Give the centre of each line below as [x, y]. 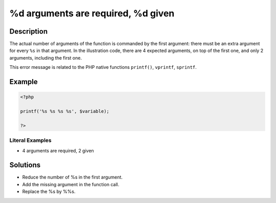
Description [29, 31]
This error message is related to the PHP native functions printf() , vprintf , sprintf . [103, 67]
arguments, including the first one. [45, 58]
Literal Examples [30, 140]
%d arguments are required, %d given [92, 13]
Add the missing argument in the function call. [71, 184]
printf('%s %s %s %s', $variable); [65, 111]
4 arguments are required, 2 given [58, 150]
